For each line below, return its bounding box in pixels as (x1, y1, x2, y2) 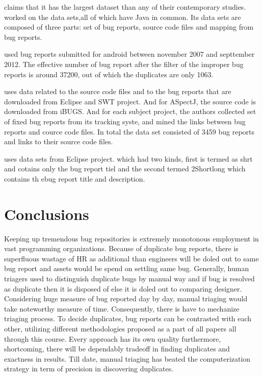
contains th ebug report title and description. (4, 173, 145, 184)
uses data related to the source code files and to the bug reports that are (4, 86, 231, 97)
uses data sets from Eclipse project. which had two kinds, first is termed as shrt (4, 153, 253, 164)
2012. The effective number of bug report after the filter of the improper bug (4, 58, 244, 69)
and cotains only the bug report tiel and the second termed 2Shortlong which (4, 163, 246, 174)
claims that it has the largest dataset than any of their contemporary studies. (4, 2, 246, 12)
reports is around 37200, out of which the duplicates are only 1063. (4, 69, 214, 79)
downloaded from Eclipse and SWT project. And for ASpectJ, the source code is (4, 96, 256, 106)
